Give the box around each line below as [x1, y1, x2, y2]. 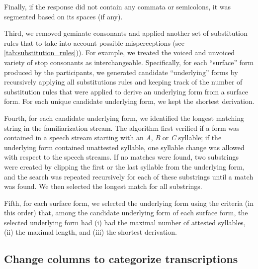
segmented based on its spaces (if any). [4, 11, 123, 21]
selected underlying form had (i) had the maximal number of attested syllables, [4, 217, 246, 227]
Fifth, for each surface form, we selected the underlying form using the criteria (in [4, 197, 254, 208]
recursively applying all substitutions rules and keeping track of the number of [4, 77, 243, 87]
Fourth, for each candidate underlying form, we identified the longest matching [4, 112, 245, 123]
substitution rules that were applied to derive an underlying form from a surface [4, 86, 249, 96]
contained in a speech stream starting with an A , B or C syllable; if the [4, 132, 222, 143]
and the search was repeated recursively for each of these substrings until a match [4, 171, 254, 181]
